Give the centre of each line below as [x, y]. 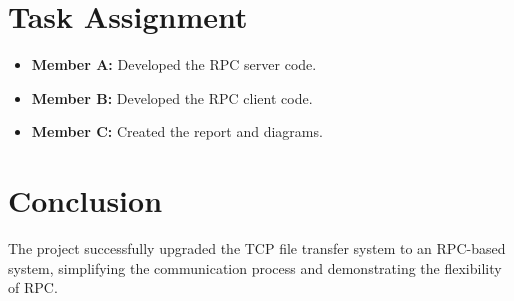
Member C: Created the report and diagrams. [177, 131]
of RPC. [33, 287]
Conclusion [85, 200]
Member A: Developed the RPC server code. [174, 64]
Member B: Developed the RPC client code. [172, 97]
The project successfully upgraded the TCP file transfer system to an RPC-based [257, 248]
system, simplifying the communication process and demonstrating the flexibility [255, 267]
